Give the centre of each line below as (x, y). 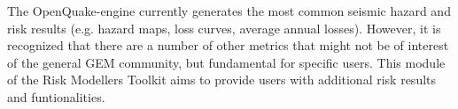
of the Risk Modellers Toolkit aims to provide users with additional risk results (222, 80)
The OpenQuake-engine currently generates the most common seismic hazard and (229, 11)
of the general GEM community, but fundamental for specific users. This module (226, 62)
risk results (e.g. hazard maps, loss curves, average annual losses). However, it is (224, 28)
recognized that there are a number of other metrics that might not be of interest (228, 45)
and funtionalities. (56, 96)
